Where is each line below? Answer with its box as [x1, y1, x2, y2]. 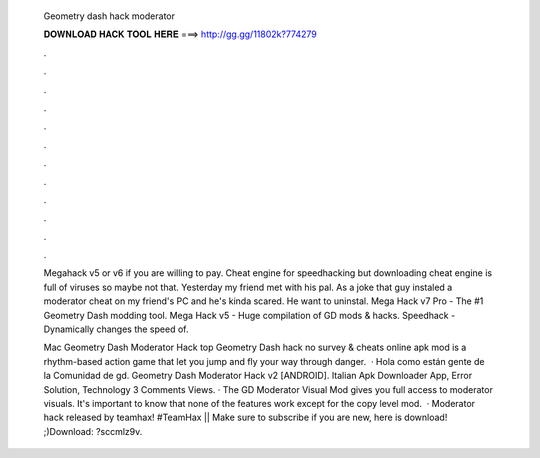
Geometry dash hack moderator [43, 10, 175, 22]
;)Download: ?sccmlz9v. [43, 425, 143, 437]
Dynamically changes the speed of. [43, 323, 189, 335]
